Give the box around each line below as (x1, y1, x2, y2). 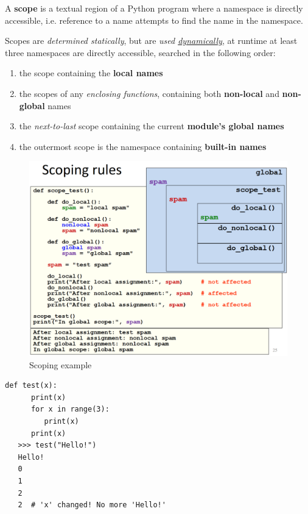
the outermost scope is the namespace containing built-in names (19, 140, 267, 152)
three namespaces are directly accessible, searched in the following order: (5, 46, 276, 59)
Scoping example (29, 358, 92, 371)
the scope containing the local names (19, 66, 163, 79)
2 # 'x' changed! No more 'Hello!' (18, 501, 166, 510)
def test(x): (5, 381, 57, 390)
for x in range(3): (30, 405, 110, 414)
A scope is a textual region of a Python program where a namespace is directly (5, 2, 303, 14)
